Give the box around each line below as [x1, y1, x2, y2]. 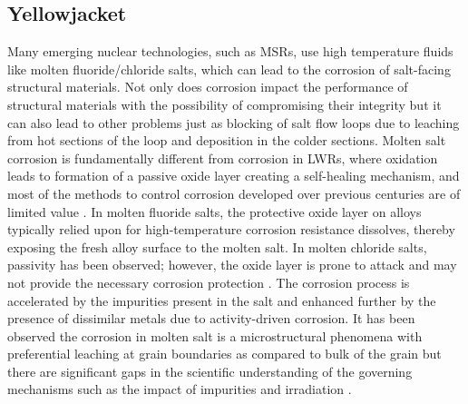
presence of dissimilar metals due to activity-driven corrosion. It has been [7, 309, 415, 328]
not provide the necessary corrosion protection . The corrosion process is [7, 272, 410, 291]
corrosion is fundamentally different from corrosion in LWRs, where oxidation [7, 148, 438, 167]
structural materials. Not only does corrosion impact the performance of [7, 77, 408, 96]
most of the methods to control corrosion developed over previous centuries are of [7, 183, 461, 202]
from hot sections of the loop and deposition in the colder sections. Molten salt [7, 131, 446, 150]
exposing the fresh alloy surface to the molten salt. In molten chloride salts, [7, 237, 427, 256]
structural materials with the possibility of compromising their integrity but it [7, 94, 442, 113]
